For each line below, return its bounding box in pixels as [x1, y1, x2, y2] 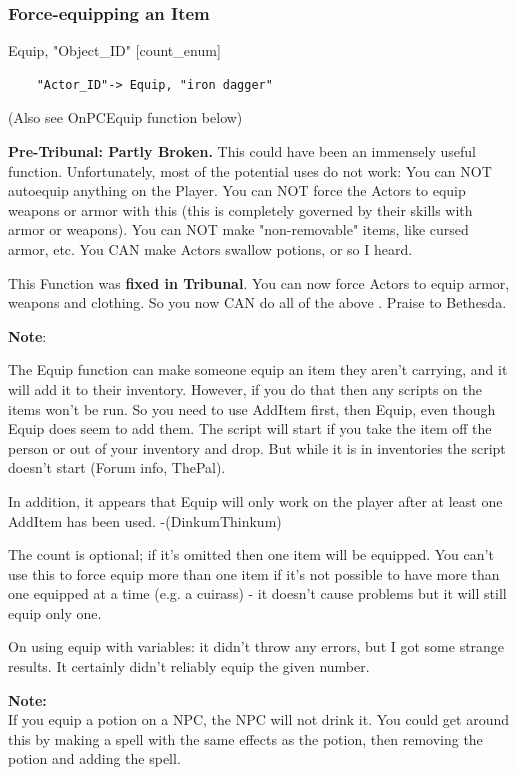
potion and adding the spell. [8, 748, 181, 769]
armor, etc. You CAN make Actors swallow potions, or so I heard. [8, 238, 413, 259]
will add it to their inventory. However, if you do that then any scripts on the [8, 378, 482, 399]
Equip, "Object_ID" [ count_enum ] [8, 40, 221, 61]
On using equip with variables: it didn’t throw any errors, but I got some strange [8, 636, 505, 657]
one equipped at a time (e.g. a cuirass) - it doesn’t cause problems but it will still [8, 583, 507, 604]
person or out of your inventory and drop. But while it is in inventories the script [8, 437, 506, 458]
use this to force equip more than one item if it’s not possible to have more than [8, 563, 500, 584]
